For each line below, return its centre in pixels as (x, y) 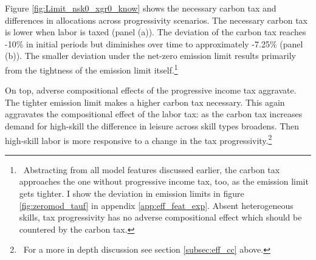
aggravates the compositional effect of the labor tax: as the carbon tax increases (154, 114)
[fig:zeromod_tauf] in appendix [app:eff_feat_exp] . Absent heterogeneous (156, 205)
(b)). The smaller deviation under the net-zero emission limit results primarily (150, 56)
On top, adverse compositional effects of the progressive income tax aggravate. (151, 90)
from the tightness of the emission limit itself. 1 (91, 69)
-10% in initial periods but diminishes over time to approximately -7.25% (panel (154, 43)
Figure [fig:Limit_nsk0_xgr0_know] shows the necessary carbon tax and (141, 8)
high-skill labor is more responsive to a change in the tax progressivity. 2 (139, 139)
